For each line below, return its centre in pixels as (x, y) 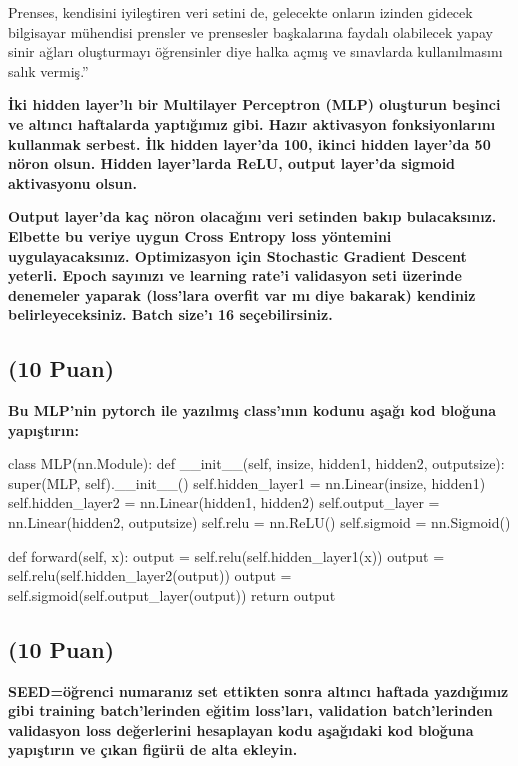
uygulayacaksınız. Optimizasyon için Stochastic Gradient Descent (237, 255)
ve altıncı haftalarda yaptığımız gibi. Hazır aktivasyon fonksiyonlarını (252, 123)
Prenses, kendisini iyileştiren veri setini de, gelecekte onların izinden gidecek (240, 12)
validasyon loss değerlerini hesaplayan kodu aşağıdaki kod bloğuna (241, 729)
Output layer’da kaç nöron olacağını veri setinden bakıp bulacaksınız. (252, 216)
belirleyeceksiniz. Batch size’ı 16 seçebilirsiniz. (170, 314)
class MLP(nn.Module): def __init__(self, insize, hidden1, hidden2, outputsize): (256, 463)
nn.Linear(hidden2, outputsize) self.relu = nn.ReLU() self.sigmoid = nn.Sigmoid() (259, 522)
